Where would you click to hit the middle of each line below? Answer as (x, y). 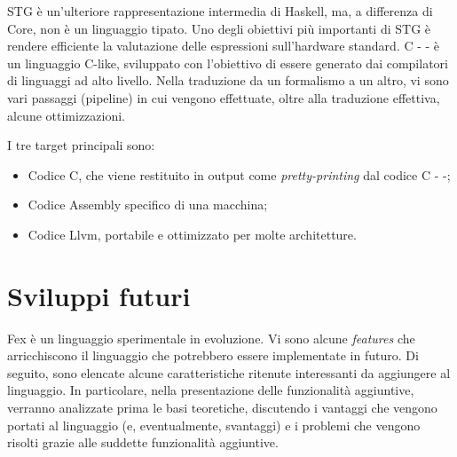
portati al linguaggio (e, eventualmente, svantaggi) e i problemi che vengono (214, 425)
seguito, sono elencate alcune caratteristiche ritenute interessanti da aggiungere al (229, 372)
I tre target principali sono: (81, 145)
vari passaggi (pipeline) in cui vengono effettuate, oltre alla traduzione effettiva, (224, 97)
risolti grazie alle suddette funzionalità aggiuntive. (143, 442)
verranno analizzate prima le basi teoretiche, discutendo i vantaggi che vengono (222, 408)
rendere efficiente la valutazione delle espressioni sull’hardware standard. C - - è (224, 46)
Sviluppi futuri (99, 295)
